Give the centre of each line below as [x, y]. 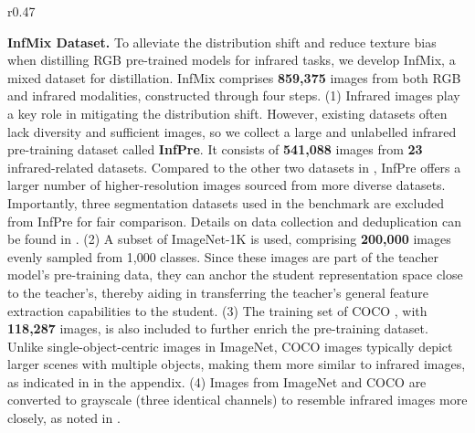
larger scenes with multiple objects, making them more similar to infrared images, [237, 364]
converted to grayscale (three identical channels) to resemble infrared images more [237, 400]
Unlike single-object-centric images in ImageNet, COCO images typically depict [230, 346]
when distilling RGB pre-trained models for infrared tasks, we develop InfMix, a [232, 60]
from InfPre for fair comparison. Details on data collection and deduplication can [235, 221]
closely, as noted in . [64, 418]
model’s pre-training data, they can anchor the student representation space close [235, 275]
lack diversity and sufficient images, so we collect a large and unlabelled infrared [232, 131]
